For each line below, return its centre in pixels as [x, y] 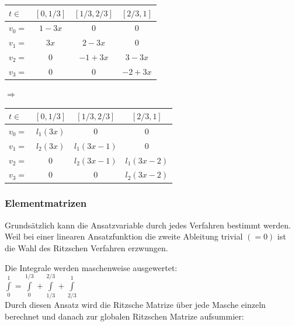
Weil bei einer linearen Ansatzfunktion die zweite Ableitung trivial [124, 236]
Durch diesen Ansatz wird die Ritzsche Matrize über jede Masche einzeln [135, 305]
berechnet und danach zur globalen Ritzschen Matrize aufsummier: [124, 316]
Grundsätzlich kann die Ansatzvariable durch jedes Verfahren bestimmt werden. [148, 225]
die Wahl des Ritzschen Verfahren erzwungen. [86, 247]
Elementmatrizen [46, 203]
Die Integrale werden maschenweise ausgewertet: [91, 267]
